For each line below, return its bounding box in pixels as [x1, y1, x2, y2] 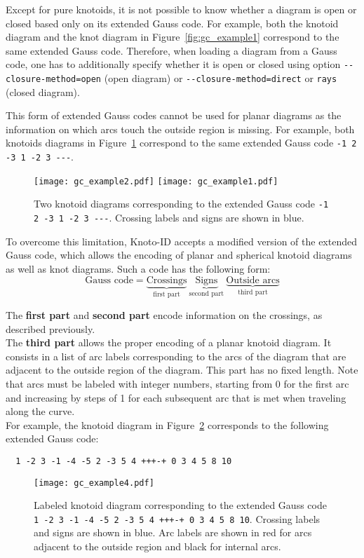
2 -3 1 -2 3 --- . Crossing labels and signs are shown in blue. [34, 210, 304, 225]
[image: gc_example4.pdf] [34, 477, 154, 488]
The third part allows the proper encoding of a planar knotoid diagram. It [6, 335, 332, 350]
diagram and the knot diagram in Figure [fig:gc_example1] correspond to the [6, 29, 339, 44]
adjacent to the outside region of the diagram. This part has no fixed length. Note [6, 362, 358, 377]
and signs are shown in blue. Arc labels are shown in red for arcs [34, 525, 312, 540]
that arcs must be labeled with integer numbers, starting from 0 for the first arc [6, 376, 349, 390]
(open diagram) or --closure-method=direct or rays [104, 71, 337, 86]
